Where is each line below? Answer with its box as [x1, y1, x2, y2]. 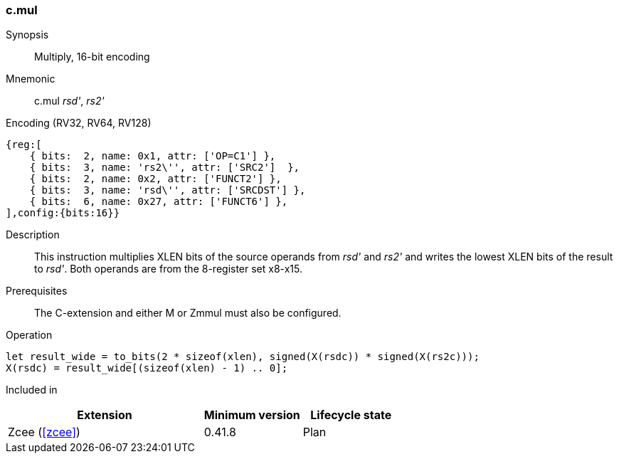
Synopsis [6, 28, 49, 41]
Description [6, 228, 60, 241]
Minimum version [203, 408, 300, 423]
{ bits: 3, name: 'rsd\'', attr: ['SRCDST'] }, [29, 184, 306, 196]
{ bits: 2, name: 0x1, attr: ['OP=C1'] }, [29, 150, 276, 162]
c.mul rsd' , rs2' [34, 95, 105, 107]
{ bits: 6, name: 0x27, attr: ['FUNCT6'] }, [29, 196, 288, 208]
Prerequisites [6, 285, 68, 297]
